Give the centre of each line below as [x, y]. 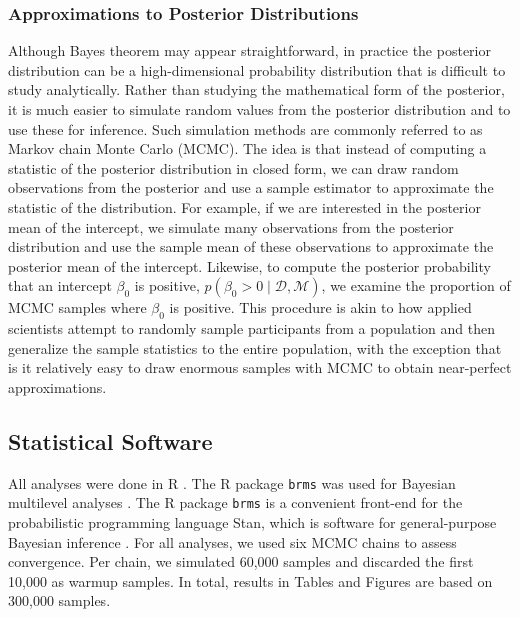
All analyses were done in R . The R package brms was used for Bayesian [232, 482]
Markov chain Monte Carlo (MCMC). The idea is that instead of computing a [247, 148]
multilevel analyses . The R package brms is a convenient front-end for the [235, 502]
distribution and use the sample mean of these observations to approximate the [251, 246]
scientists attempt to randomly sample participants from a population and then [252, 328]
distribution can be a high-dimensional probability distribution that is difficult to [257, 69]
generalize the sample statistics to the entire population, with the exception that [255, 347]
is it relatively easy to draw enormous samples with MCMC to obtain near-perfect [260, 367]
